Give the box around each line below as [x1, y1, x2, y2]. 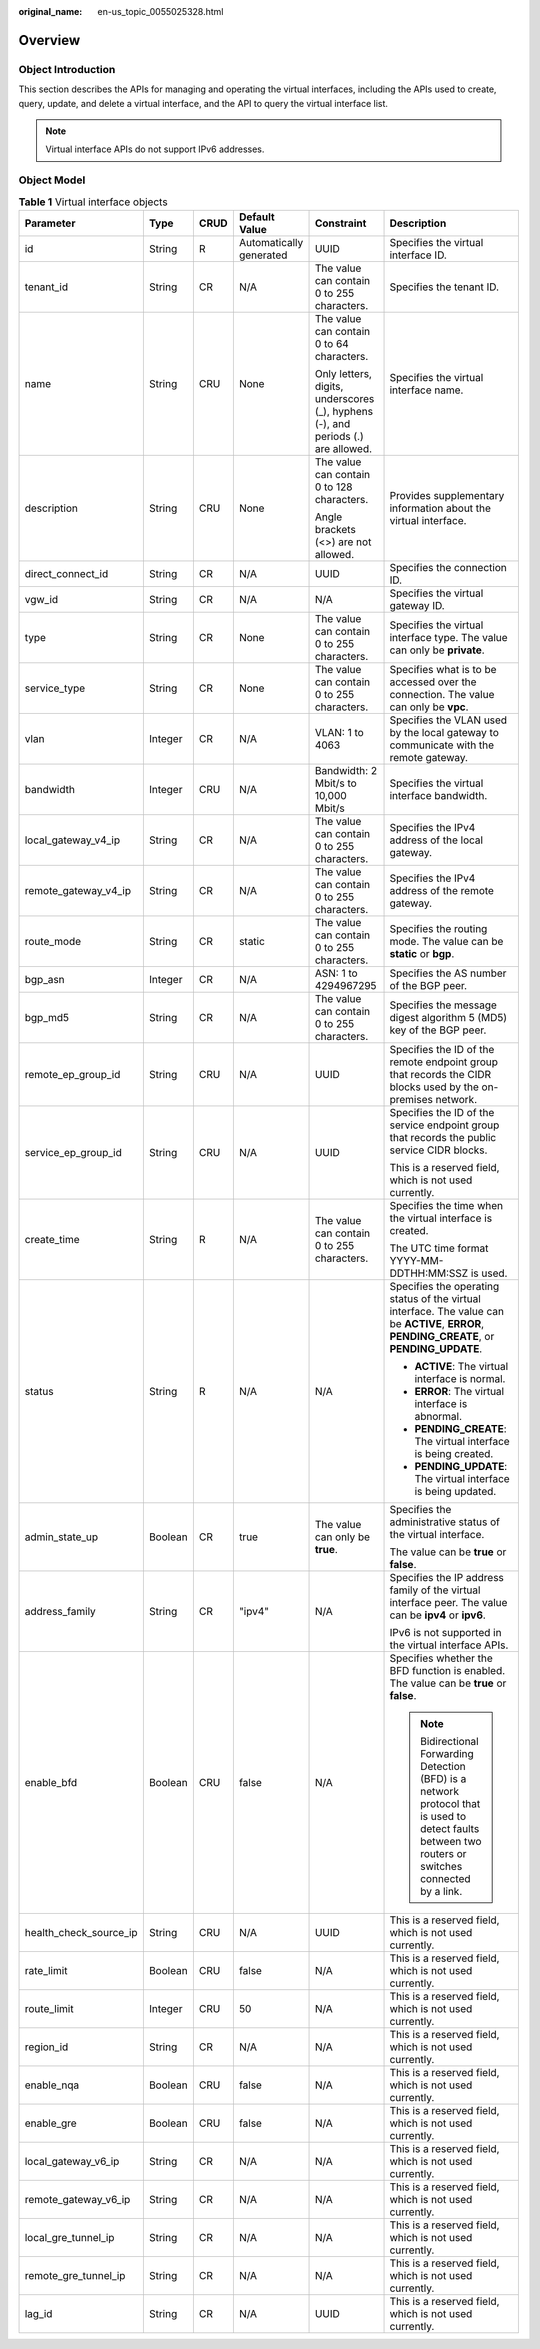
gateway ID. [389, 598, 445, 612]
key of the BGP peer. [389, 1023, 487, 1037]
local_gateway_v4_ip [24, 833, 121, 847]
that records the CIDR [389, 1067, 492, 1081]
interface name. [389, 383, 464, 397]
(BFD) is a [420, 1771, 467, 1785]
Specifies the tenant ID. [389, 280, 500, 294]
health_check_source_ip [24, 1925, 139, 1939]
